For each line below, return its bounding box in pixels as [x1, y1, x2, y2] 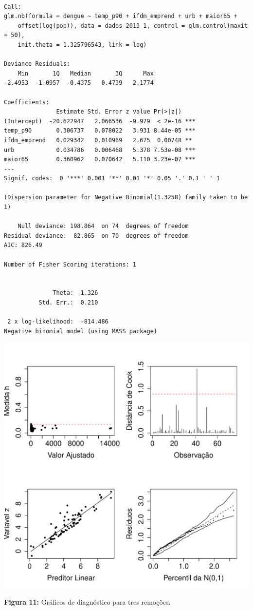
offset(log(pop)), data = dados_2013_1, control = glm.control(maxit [18, 22, 248, 29]
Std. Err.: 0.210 [38, 299, 98, 306]
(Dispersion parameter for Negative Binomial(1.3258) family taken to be [4, 194, 248, 201]
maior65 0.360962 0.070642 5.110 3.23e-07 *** [4, 156, 196, 163]
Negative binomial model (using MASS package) [4, 327, 157, 335]
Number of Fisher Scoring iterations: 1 [4, 261, 137, 268]
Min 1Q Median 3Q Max [18, 70, 154, 77]
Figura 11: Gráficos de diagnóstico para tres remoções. [4, 596, 171, 607]
